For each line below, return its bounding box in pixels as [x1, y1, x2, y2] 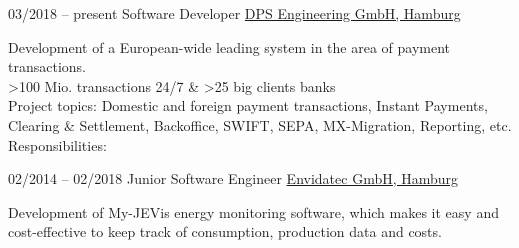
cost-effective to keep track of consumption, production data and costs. [8, 221, 442, 242]
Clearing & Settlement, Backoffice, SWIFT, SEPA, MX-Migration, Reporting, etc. [8, 114, 512, 135]
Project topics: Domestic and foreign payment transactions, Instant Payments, [8, 95, 488, 116]
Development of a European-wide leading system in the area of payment [8, 36, 450, 57]
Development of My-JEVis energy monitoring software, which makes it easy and [8, 201, 499, 222]
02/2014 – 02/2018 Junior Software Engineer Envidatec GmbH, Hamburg [8, 168, 459, 189]
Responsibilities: [8, 134, 107, 155]
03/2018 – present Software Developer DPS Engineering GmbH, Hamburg [8, 3, 461, 23]
